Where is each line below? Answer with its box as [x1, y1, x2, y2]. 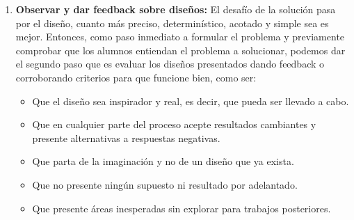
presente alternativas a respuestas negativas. [32, 130, 220, 145]
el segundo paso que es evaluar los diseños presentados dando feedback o [15, 56, 325, 71]
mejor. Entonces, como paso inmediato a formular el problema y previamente [15, 29, 345, 44]
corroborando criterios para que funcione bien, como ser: [15, 70, 257, 84]
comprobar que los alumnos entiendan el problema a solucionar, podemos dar [15, 42, 346, 57]
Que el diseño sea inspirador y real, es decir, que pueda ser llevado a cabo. [32, 93, 349, 108]
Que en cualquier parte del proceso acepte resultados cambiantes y [32, 117, 316, 132]
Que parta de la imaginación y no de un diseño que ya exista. [32, 154, 294, 168]
